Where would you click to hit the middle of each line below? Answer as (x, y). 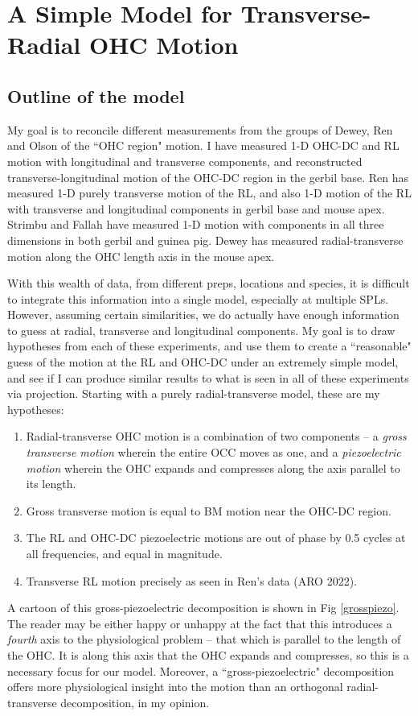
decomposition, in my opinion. (135, 702)
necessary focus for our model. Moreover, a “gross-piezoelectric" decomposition (201, 670)
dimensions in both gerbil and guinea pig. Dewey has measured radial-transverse (205, 240)
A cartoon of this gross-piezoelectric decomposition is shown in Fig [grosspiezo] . (203, 608)
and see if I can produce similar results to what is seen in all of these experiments (208, 377)
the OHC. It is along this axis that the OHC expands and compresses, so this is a (208, 654)
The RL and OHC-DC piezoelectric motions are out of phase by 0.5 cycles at (216, 538)
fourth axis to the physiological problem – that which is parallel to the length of (204, 639)
